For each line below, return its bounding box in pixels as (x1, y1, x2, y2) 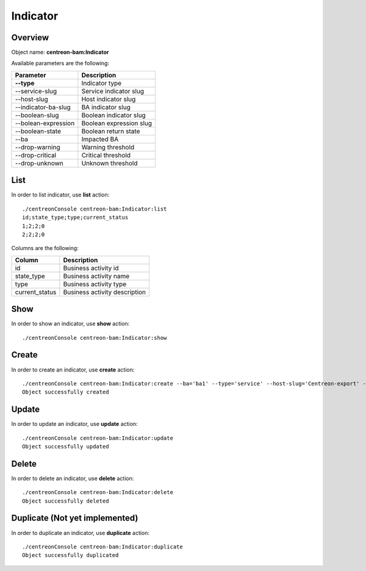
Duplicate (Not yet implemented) (11, 513, 138, 523)
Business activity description (63, 287, 146, 296)
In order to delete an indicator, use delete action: (11, 475, 134, 482)
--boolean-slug (15, 110, 59, 119)
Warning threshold (81, 143, 135, 151)
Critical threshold (81, 151, 131, 159)
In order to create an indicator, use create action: (11, 366, 135, 373)
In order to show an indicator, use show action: (11, 320, 130, 328)
